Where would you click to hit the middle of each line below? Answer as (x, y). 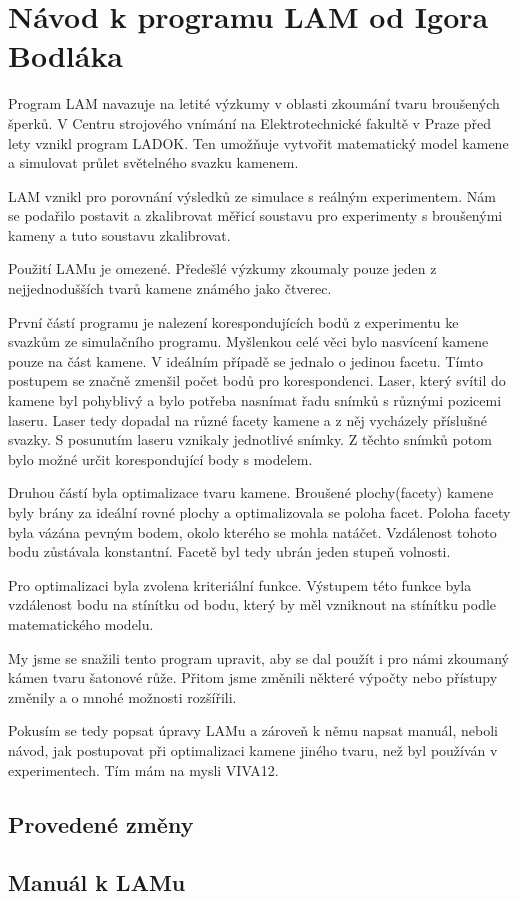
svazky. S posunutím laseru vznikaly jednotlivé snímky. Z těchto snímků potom (250, 439)
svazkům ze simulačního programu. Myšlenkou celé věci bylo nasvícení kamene (248, 341)
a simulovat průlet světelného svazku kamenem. (153, 162)
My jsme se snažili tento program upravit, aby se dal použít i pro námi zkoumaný (258, 657)
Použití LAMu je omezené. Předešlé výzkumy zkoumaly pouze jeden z (222, 268)
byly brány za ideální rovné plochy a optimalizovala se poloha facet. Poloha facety (259, 512)
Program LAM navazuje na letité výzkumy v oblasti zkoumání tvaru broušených (254, 103)
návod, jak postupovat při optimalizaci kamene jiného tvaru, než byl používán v (253, 749)
